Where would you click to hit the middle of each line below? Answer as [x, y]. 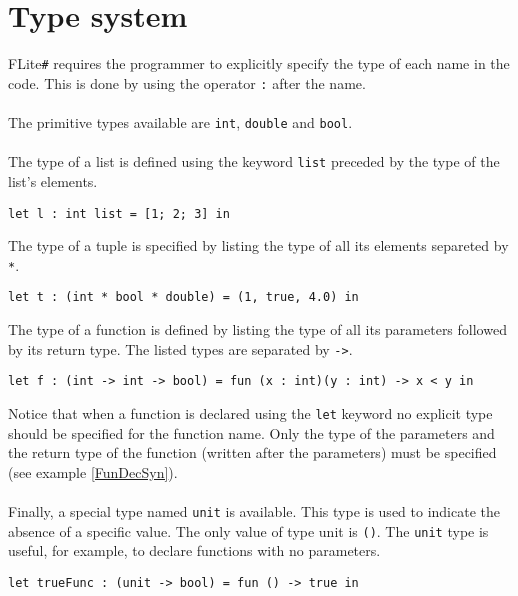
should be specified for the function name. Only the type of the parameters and [251, 432]
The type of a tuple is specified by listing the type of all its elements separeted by [258, 245]
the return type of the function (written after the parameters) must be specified [252, 452]
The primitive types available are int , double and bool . [180, 122]
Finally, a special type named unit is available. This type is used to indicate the [254, 511]
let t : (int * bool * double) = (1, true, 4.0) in [183, 297]
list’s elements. [53, 180]
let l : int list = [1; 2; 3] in [119, 213]
